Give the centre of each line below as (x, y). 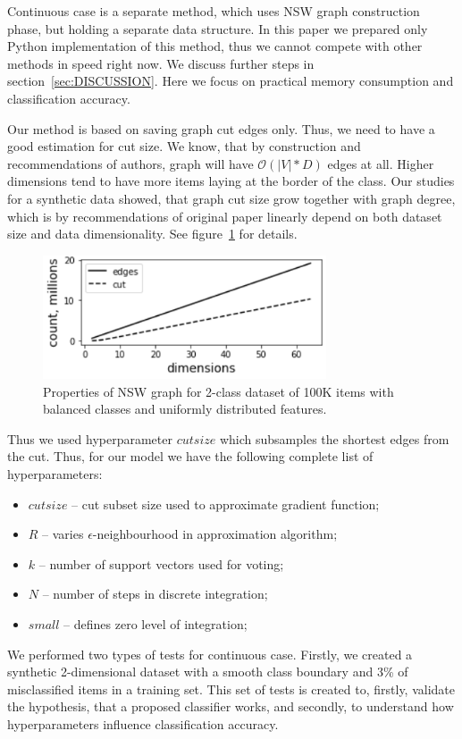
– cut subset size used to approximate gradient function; (226, 504)
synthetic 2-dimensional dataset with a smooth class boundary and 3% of (208, 672)
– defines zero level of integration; (155, 623)
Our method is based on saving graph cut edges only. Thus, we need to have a (221, 128)
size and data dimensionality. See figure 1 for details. (152, 234)
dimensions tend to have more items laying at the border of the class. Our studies (231, 181)
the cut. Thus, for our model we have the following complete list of (190, 456)
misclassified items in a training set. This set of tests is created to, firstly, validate (231, 689)
